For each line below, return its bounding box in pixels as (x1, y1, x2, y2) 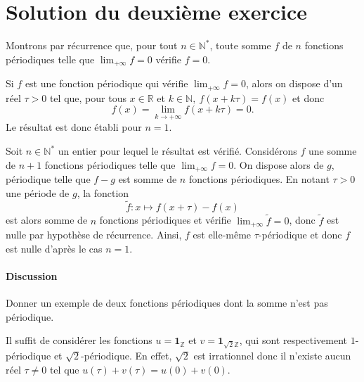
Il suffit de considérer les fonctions (6, 333, 152, 348)
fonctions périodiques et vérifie (99, 212, 231, 227)
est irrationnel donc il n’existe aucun (193, 348, 351, 362)
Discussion (6, 268, 58, 283)
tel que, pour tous (49, 90, 126, 105)
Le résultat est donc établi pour (6, 120, 142, 134)
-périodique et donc (258, 227, 342, 242)
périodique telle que (6, 172, 91, 186)
